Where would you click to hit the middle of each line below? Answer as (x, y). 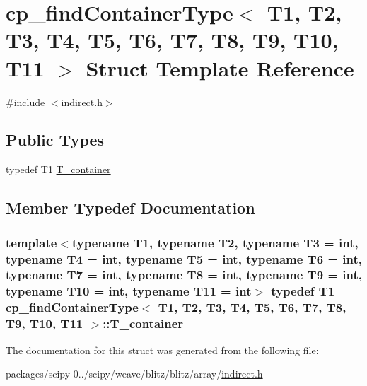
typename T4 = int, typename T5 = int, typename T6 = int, (184, 258)
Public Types (55, 140)
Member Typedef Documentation (130, 207)
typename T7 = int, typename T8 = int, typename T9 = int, (184, 275)
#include (25, 101)
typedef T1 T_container (58, 169)
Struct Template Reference (220, 68)
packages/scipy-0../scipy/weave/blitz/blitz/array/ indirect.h (134, 374)
